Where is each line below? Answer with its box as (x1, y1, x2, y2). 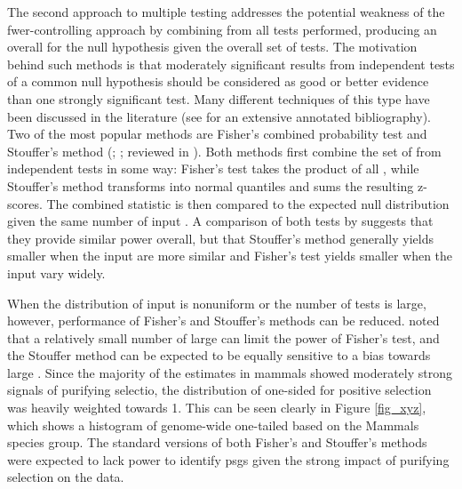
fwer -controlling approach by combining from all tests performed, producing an (7, 20, 437, 38)
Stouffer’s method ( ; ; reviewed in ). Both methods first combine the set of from (7, 141, 442, 160)
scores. (7, 194, 43, 212)
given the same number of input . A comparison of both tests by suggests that (7, 212, 434, 230)
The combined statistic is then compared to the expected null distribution (46, 194, 450, 212)
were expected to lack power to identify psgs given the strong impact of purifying (7, 450, 450, 469)
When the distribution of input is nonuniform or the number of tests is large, (7, 293, 426, 312)
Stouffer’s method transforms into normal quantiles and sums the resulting (7, 176, 414, 195)
